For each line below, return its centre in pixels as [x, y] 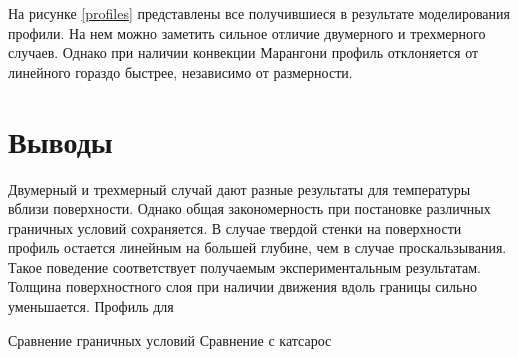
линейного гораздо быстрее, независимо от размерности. [180, 71]
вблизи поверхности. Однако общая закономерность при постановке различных [249, 208]
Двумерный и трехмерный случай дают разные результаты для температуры [239, 188]
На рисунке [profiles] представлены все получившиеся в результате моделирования [259, 13]
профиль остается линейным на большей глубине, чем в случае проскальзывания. [257, 247]
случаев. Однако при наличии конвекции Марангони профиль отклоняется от [243, 52]
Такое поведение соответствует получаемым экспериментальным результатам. [244, 266]
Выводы [60, 140]
